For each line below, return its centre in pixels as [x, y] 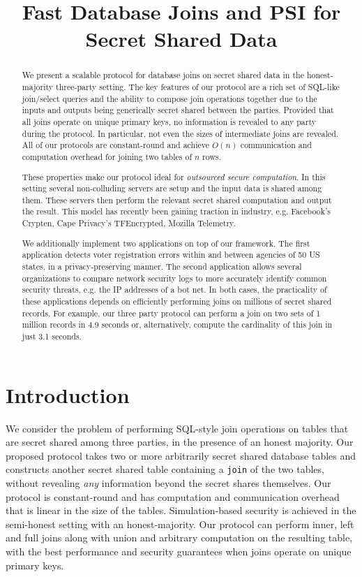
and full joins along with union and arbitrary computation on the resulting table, [179, 538]
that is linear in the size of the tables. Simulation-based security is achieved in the [181, 510]
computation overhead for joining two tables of [107, 156]
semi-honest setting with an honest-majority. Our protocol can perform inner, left [180, 524]
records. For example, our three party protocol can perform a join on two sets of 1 [171, 313]
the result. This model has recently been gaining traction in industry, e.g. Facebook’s [176, 211]
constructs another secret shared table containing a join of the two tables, [165, 469]
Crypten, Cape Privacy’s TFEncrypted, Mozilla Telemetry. [129, 223]
